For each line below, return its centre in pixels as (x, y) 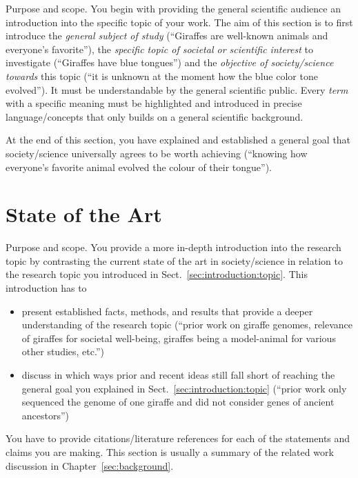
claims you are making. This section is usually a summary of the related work (170, 451)
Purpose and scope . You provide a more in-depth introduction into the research (173, 247)
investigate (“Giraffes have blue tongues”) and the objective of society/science (170, 62)
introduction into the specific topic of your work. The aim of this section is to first (179, 22)
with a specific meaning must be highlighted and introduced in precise (154, 103)
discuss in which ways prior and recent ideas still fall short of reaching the (178, 375)
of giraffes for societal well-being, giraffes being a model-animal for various (179, 338)
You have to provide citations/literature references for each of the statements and (178, 438)
